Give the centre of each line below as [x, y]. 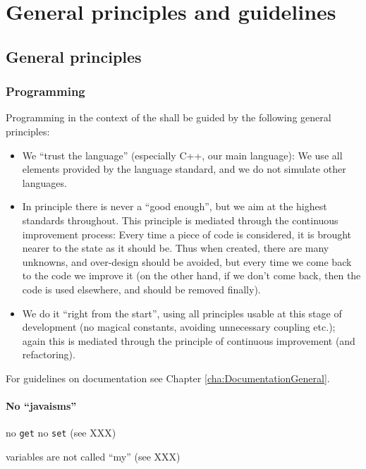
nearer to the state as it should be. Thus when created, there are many [176, 248]
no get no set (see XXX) [61, 433]
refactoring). [49, 354]
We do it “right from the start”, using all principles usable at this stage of [182, 313]
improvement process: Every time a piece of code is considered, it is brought [187, 234]
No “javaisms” [41, 406]
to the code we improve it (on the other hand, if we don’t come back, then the [191, 275]
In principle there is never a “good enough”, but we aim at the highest [175, 206]
